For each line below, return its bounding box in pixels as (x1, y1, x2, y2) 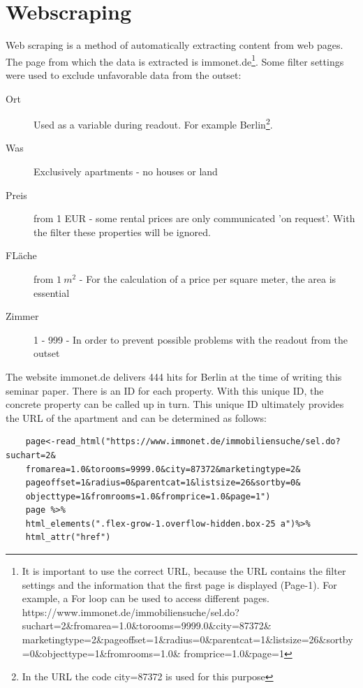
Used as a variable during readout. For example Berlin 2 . (34, 115, 273, 131)
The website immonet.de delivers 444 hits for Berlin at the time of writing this (6, 369, 342, 383)
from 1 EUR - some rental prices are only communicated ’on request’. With (34, 211, 355, 226)
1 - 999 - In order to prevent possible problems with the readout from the (34, 332, 348, 346)
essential (34, 285, 70, 300)
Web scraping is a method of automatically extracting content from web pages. (6, 38, 343, 52)
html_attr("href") (25, 532, 111, 543)
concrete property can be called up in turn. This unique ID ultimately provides (6, 397, 344, 411)
